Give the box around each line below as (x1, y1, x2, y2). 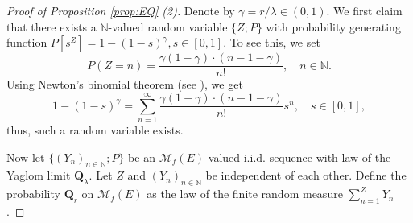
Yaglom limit (6, 167, 71, 184)
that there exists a (6, 18, 97, 35)
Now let (6, 148, 45, 165)
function (6, 34, 47, 51)
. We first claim (326, 2, 403, 19)
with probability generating (266, 18, 401, 35)
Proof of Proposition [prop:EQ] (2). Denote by (6, 2, 235, 19)
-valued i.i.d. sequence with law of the (204, 148, 391, 165)
